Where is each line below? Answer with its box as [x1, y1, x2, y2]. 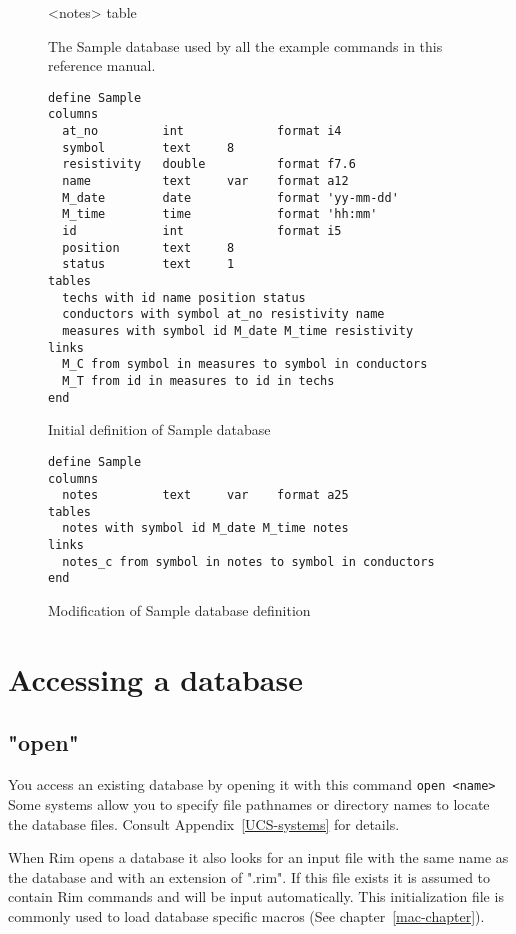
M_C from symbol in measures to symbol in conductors [62, 357, 428, 372]
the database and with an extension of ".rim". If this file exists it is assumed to [8, 866, 491, 887]
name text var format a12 [62, 174, 349, 189]
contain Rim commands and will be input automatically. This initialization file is [8, 886, 504, 907]
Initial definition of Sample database [48, 419, 271, 440]
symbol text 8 [62, 140, 235, 155]
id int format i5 [62, 224, 342, 239]
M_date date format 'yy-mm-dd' [62, 190, 399, 205]
